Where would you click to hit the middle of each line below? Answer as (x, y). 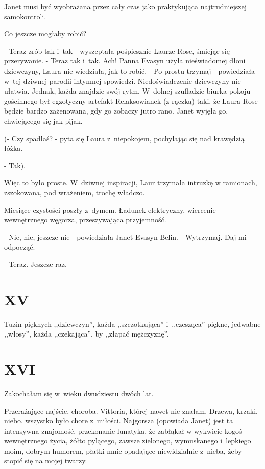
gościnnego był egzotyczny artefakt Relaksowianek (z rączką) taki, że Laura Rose (131, 100)
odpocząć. (20, 247)
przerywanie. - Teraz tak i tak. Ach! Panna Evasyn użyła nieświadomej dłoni (125, 61)
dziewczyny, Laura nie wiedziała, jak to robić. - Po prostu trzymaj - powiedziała (130, 70)
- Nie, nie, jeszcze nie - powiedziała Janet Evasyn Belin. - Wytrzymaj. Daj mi (125, 237)
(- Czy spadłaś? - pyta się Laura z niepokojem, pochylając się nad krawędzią (124, 138)
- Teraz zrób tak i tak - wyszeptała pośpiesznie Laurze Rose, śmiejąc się (117, 50)
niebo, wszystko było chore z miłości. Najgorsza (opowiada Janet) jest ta (119, 421)
